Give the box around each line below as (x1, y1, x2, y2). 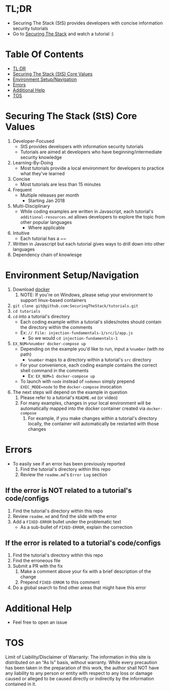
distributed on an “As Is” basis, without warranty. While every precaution (5, 659, 157, 666)
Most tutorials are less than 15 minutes (20, 181, 101, 187)
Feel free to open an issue (12, 619, 68, 625)
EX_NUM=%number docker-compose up (12, 341, 86, 346)
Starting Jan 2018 (27, 197, 65, 204)
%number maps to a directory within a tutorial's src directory (27, 356, 152, 363)
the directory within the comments (20, 324, 93, 330)
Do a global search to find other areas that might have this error (12, 585, 147, 591)
